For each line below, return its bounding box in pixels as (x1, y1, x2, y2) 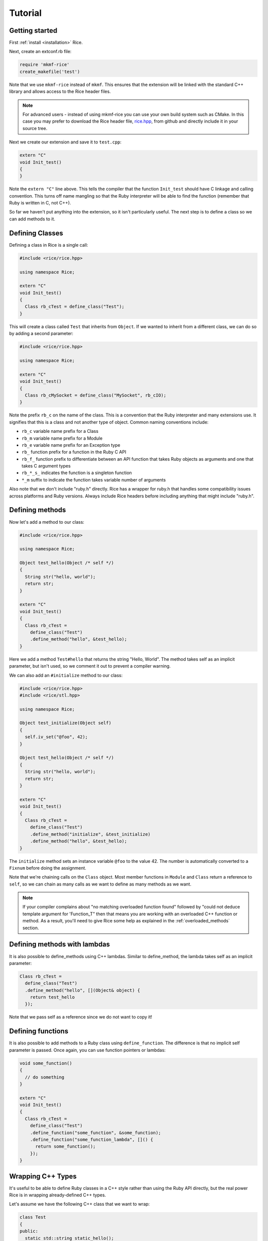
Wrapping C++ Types (9, 1172, 77, 1180)
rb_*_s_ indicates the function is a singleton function (21, 470, 132, 476)
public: (19, 1229, 38, 1234)
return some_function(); (35, 1144, 96, 1149)
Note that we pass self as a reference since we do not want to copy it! (9, 1014, 152, 1020)
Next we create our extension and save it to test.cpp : (9, 139, 122, 145)
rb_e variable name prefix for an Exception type (21, 442, 121, 448)
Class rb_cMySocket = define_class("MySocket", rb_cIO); (25, 392, 166, 398)
